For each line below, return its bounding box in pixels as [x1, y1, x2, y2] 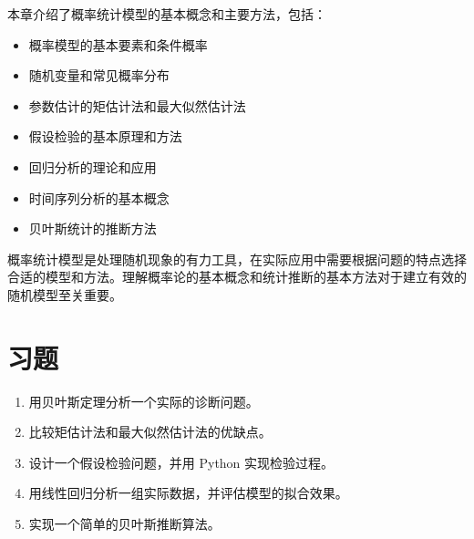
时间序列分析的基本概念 [28, 188, 170, 207]
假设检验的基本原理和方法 [28, 127, 182, 146]
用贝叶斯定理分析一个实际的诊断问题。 [28, 391, 259, 410]
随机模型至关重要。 [7, 285, 122, 304]
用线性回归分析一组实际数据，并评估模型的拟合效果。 [28, 483, 348, 503]
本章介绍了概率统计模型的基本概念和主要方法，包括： [7, 5, 326, 23]
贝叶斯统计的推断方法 [28, 219, 157, 238]
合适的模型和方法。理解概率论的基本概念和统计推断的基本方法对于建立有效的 [7, 267, 467, 286]
